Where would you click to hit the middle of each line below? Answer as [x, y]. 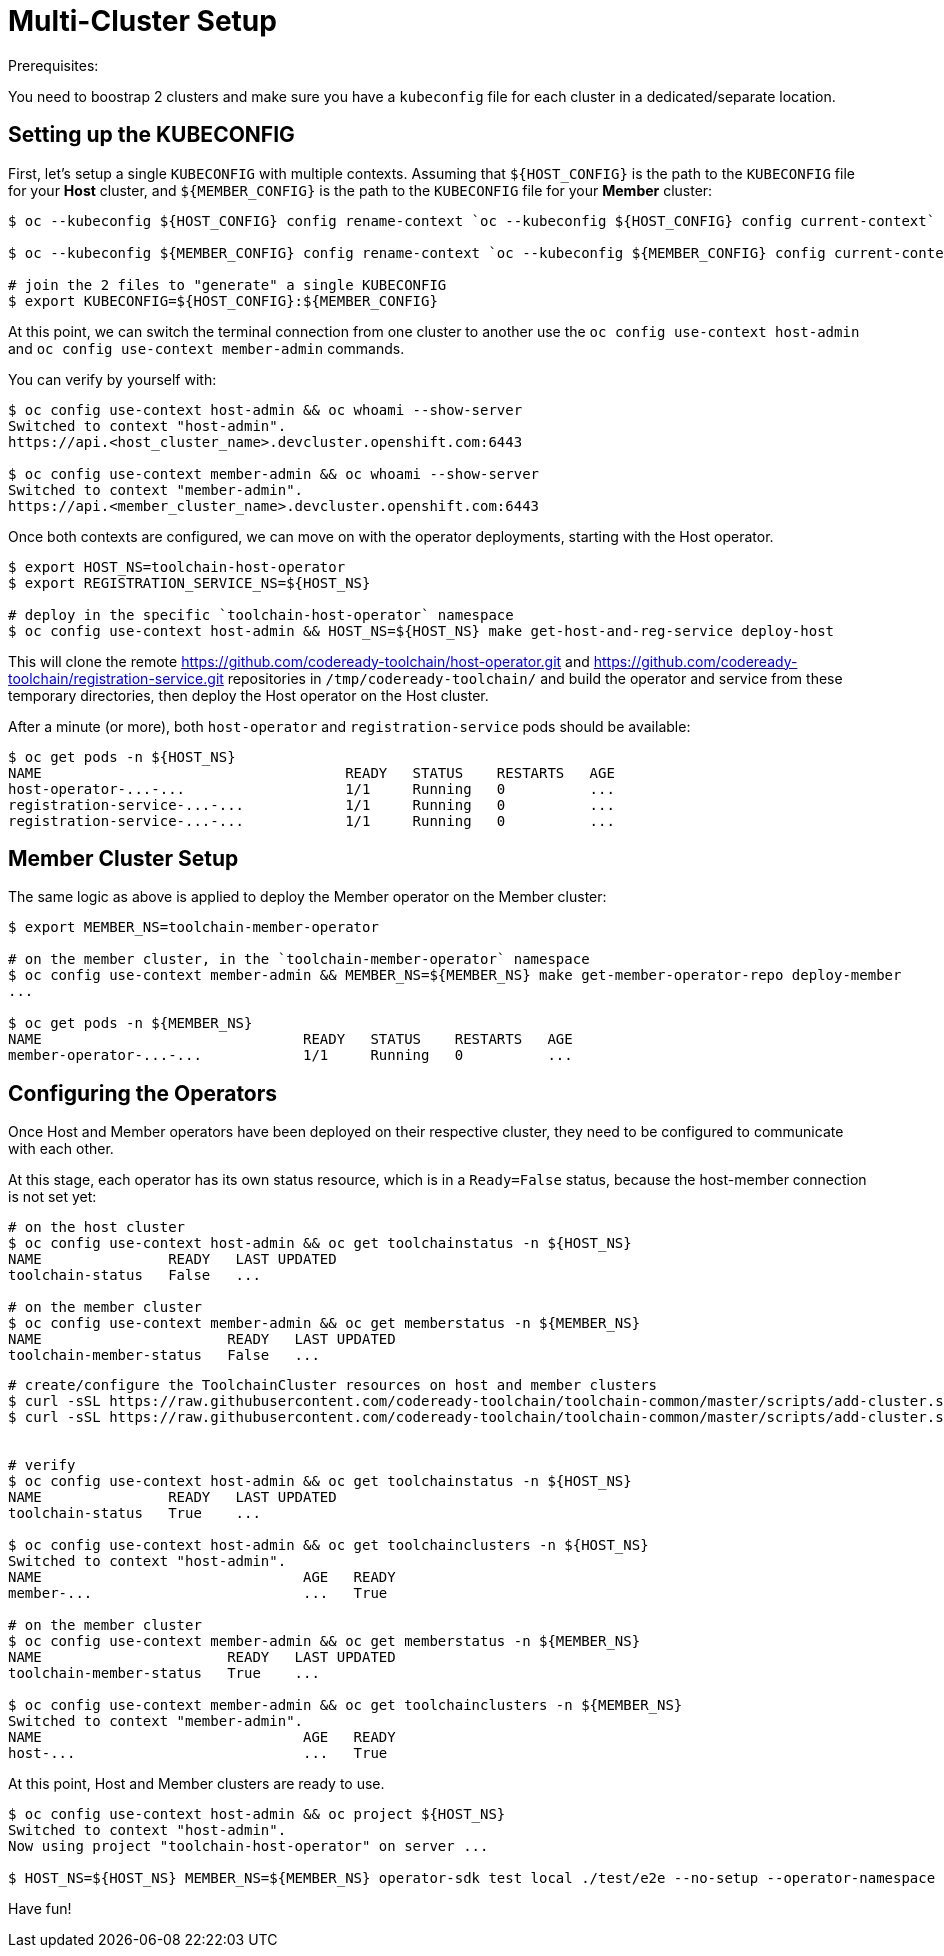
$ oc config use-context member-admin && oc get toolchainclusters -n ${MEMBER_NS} [345, 1705]
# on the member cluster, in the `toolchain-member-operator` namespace [299, 959]
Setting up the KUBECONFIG [151, 135]
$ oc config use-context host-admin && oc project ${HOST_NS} [257, 1814]
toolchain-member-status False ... [164, 1355]
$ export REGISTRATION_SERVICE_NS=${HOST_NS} [189, 582]
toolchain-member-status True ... [164, 1673]
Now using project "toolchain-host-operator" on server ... [248, 1846]
